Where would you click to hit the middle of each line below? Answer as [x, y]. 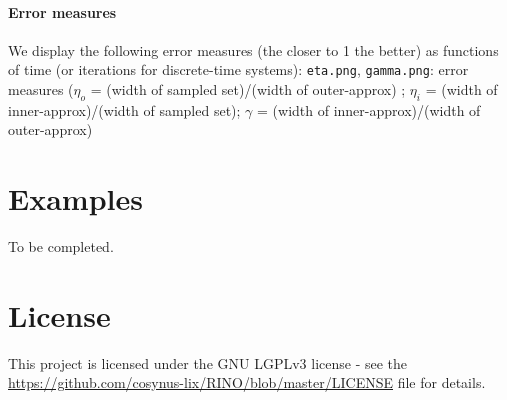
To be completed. [61, 246]
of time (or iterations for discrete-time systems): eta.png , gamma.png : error [238, 69]
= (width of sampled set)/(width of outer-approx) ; [248, 89]
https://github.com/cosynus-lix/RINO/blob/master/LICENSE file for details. [247, 382]
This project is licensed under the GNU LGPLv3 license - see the [208, 362]
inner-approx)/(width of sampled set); [124, 109]
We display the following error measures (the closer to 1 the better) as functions [253, 49]
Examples [75, 198]
